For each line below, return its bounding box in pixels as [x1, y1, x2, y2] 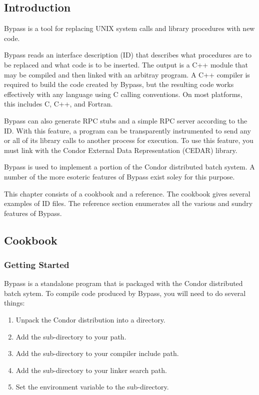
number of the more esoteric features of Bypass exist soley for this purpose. [4, 171, 235, 181]
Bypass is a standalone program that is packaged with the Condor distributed [4, 278, 243, 288]
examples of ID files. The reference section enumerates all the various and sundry [4, 198, 253, 208]
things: [4, 297, 25, 308]
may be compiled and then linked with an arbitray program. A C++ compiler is [4, 69, 250, 79]
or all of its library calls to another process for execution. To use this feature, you [4, 135, 253, 145]
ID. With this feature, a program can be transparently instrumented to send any [4, 125, 251, 135]
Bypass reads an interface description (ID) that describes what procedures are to [4, 49, 252, 60]
